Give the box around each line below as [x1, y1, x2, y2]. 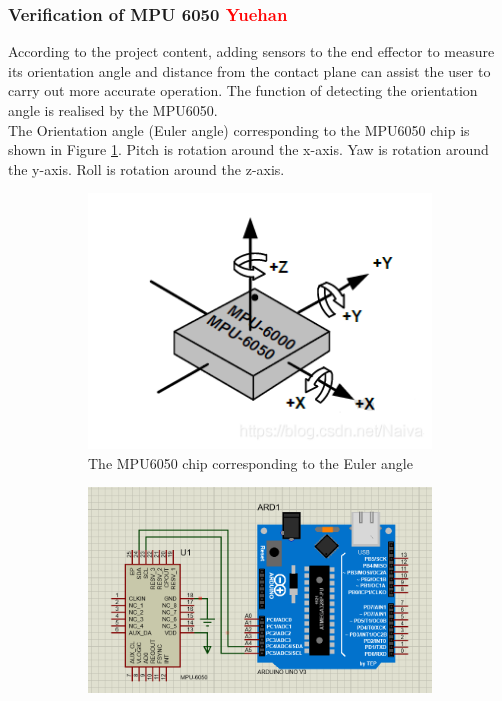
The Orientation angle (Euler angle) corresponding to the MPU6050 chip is [8, 119, 470, 140]
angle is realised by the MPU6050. [8, 100, 218, 120]
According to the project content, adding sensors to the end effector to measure [8, 41, 495, 62]
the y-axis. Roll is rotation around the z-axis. [8, 158, 285, 179]
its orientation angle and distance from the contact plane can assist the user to [8, 60, 491, 81]
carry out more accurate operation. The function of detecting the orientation [8, 80, 478, 101]
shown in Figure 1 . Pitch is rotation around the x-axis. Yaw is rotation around [8, 139, 489, 160]
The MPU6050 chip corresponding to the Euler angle [88, 452, 413, 473]
